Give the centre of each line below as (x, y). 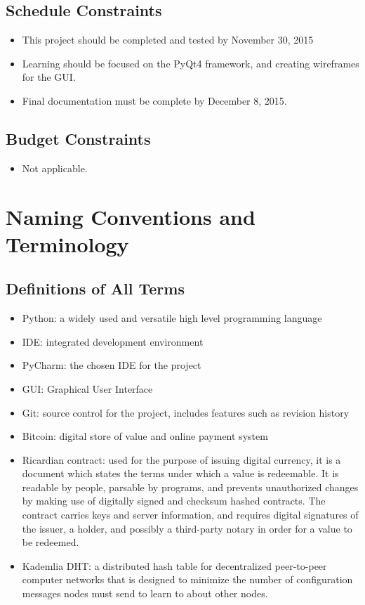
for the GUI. (49, 77)
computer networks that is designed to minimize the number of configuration (187, 579)
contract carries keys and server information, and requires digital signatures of (190, 515)
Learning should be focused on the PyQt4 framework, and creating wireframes (191, 63)
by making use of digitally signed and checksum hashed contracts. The (174, 501)
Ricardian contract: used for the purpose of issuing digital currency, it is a (181, 459)
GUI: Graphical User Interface (87, 388)
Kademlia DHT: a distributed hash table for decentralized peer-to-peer (174, 565)
